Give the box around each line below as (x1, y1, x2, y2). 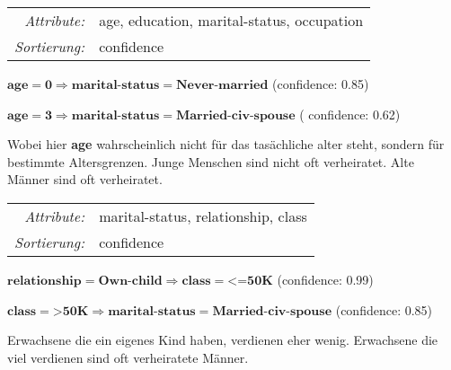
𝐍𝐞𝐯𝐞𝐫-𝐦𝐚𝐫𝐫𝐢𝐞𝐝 (175, 79, 269, 92)
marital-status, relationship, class (99, 205, 307, 226)
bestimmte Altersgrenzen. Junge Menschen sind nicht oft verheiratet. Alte (7, 152, 414, 171)
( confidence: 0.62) (299, 104, 401, 123)
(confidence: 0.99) (277, 269, 374, 288)
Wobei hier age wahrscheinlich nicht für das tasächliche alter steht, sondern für (7, 135, 445, 154)
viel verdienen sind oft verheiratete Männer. (7, 348, 249, 366)
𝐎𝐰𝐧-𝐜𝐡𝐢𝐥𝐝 (98, 274, 163, 287)
